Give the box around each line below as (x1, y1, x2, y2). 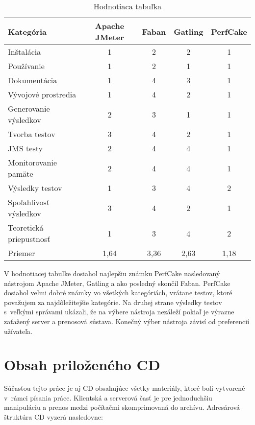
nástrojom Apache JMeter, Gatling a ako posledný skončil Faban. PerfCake (4, 278, 230, 288)
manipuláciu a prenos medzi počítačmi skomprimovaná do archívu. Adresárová (4, 402, 240, 412)
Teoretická (8, 222, 44, 233)
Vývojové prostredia (8, 89, 76, 100)
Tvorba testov (8, 128, 55, 140)
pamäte (8, 168, 33, 179)
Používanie (8, 60, 45, 71)
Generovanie (8, 103, 50, 114)
